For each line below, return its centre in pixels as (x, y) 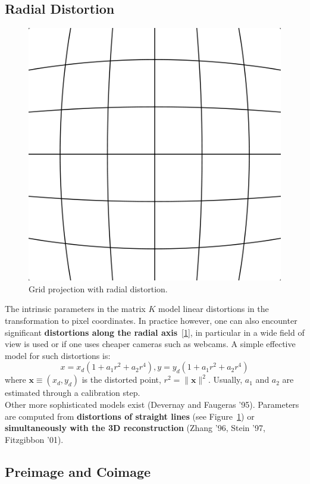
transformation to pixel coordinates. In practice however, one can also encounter (151, 320)
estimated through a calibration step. (73, 393)
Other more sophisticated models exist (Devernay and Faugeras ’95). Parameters (152, 404)
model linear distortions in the (213, 309)
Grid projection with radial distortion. (98, 288)
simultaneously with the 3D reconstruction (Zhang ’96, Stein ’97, (135, 428)
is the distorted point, (121, 380)
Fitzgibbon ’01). (34, 439)
